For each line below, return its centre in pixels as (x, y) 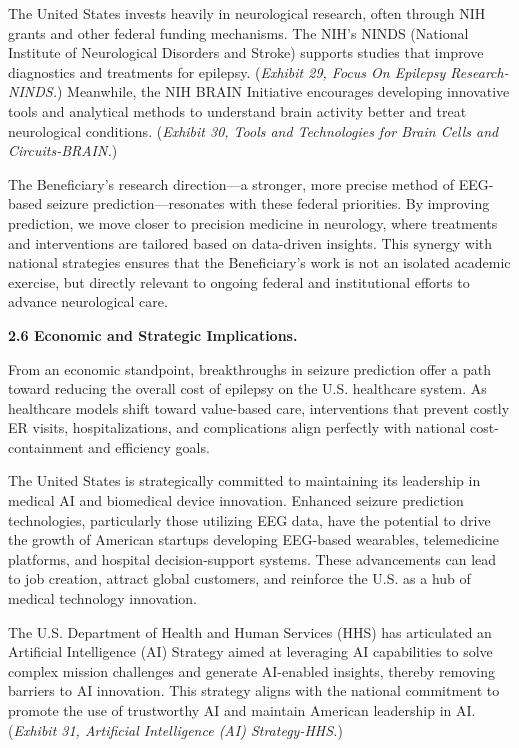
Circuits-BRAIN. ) (63, 150)
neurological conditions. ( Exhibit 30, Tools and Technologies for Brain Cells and (253, 130)
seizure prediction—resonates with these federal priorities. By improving (268, 203)
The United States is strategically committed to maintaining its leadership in (244, 480)
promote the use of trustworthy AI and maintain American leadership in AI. (242, 710)
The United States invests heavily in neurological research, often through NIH (247, 13)
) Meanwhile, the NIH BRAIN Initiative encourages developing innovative (283, 91)
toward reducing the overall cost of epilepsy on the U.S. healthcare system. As (247, 388)
